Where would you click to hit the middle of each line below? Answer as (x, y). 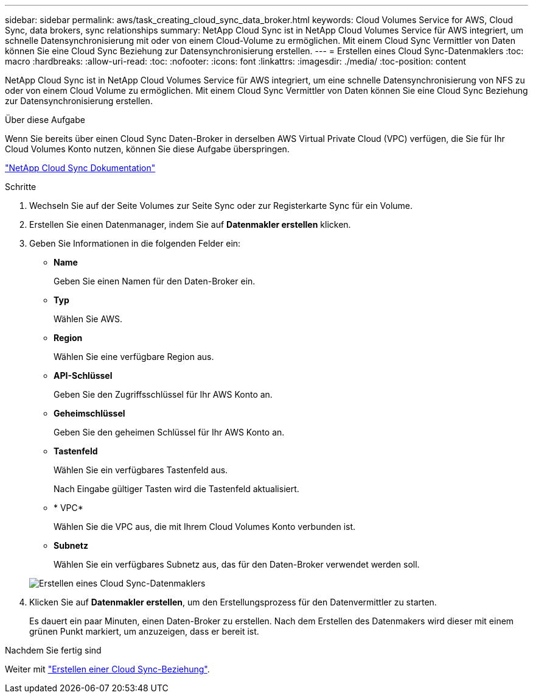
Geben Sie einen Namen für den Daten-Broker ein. (155, 281)
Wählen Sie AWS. (88, 319)
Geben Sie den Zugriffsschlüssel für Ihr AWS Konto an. (163, 394)
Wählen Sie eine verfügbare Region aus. (134, 357)
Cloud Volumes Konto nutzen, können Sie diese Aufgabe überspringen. (147, 149)
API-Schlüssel (83, 375)
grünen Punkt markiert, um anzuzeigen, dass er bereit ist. (144, 631)
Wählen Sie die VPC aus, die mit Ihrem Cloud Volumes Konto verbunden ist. (205, 527)
